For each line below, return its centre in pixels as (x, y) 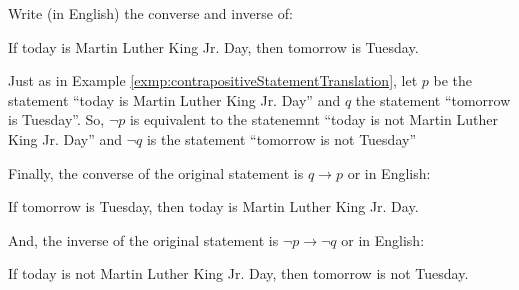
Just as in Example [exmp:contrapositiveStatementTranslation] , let (213, 80)
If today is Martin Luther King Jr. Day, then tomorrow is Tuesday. (213, 46)
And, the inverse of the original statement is (143, 239)
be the (453, 80)
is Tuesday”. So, (56, 119)
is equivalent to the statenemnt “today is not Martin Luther (313, 119)
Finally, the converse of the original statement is (156, 172)
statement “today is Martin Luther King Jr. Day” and (174, 99)
